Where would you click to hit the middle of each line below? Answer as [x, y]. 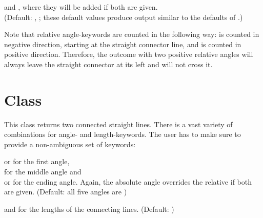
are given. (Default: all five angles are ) [66, 192]
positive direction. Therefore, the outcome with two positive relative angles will [129, 54]
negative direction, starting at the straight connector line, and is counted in [123, 44]
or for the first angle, [37, 161]
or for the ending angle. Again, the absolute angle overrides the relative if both [128, 181]
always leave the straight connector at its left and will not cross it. [108, 64]
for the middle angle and [43, 172]
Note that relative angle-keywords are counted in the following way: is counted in [132, 34]
